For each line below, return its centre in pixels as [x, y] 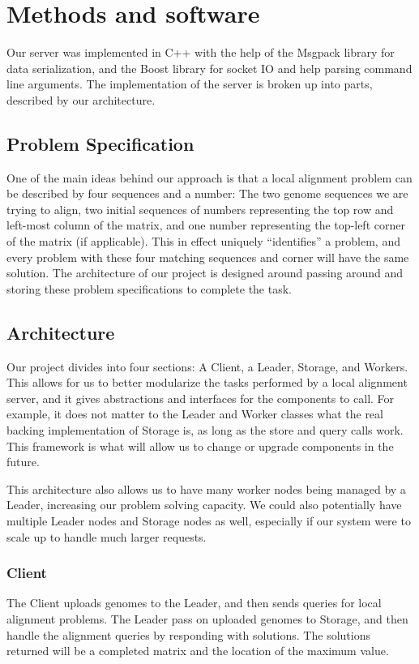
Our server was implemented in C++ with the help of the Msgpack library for [201, 52]
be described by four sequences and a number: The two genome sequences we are [207, 193]
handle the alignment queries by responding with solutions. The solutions [188, 634]
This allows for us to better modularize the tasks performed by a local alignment [207, 382]
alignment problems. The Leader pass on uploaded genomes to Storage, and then [207, 619]
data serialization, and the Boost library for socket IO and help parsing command [209, 68]
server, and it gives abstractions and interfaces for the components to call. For [201, 398]
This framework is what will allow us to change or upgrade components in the [200, 446]
